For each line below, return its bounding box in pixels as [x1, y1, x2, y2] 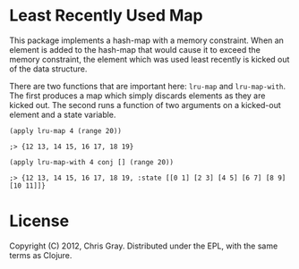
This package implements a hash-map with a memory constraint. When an [9, 35, 285, 46]
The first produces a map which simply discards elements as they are [9, 90, 266, 101]
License [9, 211, 70, 231]
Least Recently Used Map [9, 5, 203, 26]
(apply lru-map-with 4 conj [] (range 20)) [9, 157, 175, 166]
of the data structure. [9, 63, 88, 74]
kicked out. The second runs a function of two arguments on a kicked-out [9, 99, 282, 110]
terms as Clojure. [9, 249, 73, 260]
